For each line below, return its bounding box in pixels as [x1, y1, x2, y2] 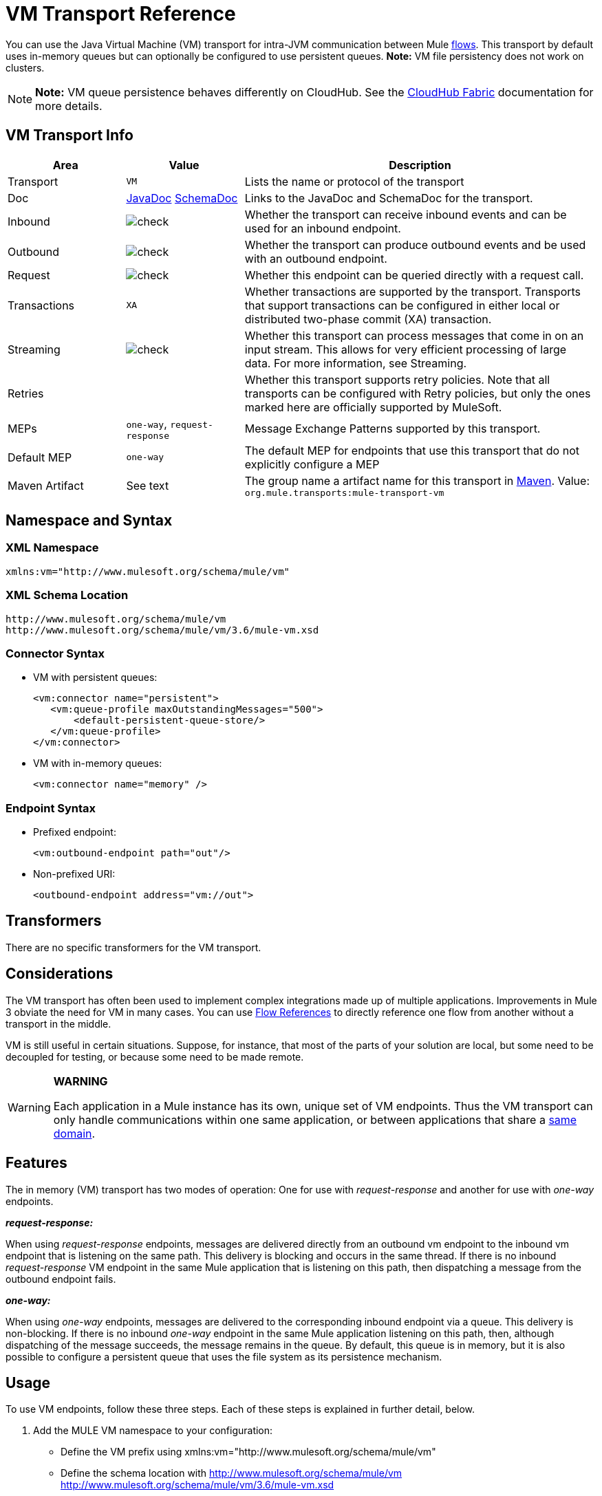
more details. [35, 98, 103, 113]
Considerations [6, 965, 114, 983]
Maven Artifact [8, 479, 84, 493]
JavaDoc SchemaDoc [126, 191, 238, 205]
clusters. [6, 61, 45, 74]
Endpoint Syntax [6, 801, 96, 815]
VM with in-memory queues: [33, 757, 162, 770]
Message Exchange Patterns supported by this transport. [244, 422, 541, 436]
